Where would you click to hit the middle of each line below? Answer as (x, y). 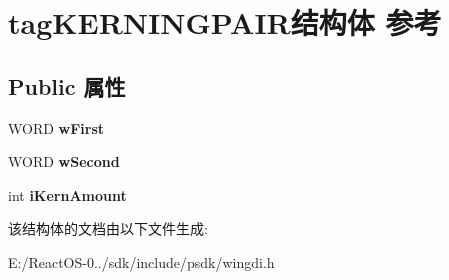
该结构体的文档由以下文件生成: (108, 228)
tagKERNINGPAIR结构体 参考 (225, 22)
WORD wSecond (64, 161)
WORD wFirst (56, 127)
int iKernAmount (67, 194)
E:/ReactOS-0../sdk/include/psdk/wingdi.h (141, 261)
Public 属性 (67, 85)
